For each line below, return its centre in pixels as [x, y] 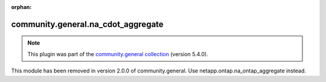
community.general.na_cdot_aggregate [88, 24]
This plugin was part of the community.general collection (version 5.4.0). [118, 54]
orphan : [21, 7]
